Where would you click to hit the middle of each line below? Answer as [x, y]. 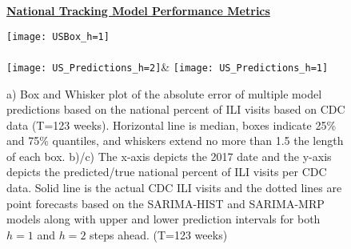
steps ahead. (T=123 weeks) [159, 234]
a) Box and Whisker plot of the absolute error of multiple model [164, 93]
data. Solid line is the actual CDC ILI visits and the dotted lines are [174, 188]
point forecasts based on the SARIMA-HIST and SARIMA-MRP [166, 203]
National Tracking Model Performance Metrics [138, 10]
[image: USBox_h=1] [58, 36]
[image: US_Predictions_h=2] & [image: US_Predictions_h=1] [168, 66]
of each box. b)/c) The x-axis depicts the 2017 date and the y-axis [169, 156]
